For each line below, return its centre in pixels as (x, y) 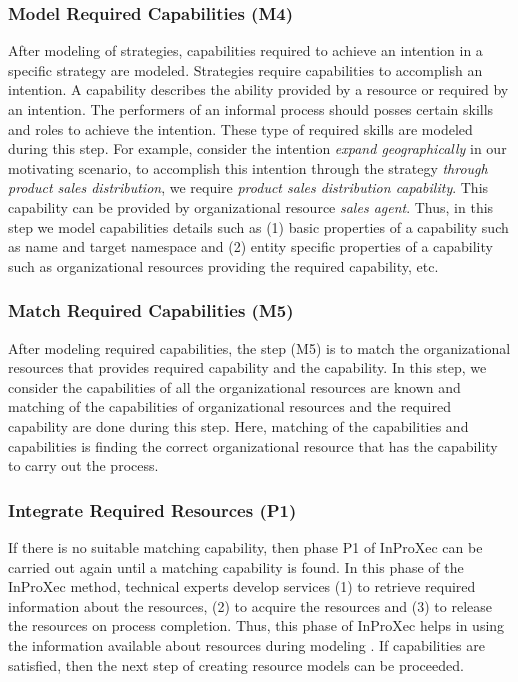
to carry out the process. (83, 465)
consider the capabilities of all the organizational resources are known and (234, 386)
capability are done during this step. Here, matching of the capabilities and (238, 425)
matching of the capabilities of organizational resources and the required (230, 406)
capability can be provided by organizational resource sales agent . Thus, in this (251, 206)
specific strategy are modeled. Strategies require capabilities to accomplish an (245, 69)
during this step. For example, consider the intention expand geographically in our (257, 148)
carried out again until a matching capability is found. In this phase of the (236, 566)
